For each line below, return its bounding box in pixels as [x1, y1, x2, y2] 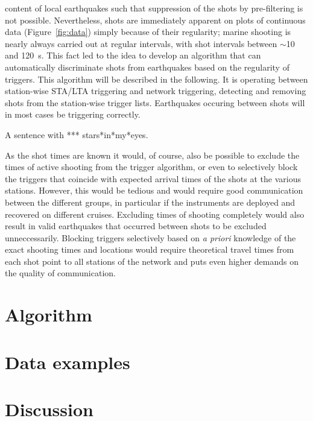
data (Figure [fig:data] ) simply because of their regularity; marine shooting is [5, 25, 291, 38]
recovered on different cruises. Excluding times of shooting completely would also [5, 207, 305, 220]
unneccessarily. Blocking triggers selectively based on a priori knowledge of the [5, 231, 296, 244]
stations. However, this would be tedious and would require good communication [5, 184, 303, 197]
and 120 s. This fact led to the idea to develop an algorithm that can [5, 49, 261, 62]
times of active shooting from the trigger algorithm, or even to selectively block [5, 160, 298, 173]
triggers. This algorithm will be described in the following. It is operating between [5, 72, 308, 85]
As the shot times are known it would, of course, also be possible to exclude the [5, 148, 300, 161]
